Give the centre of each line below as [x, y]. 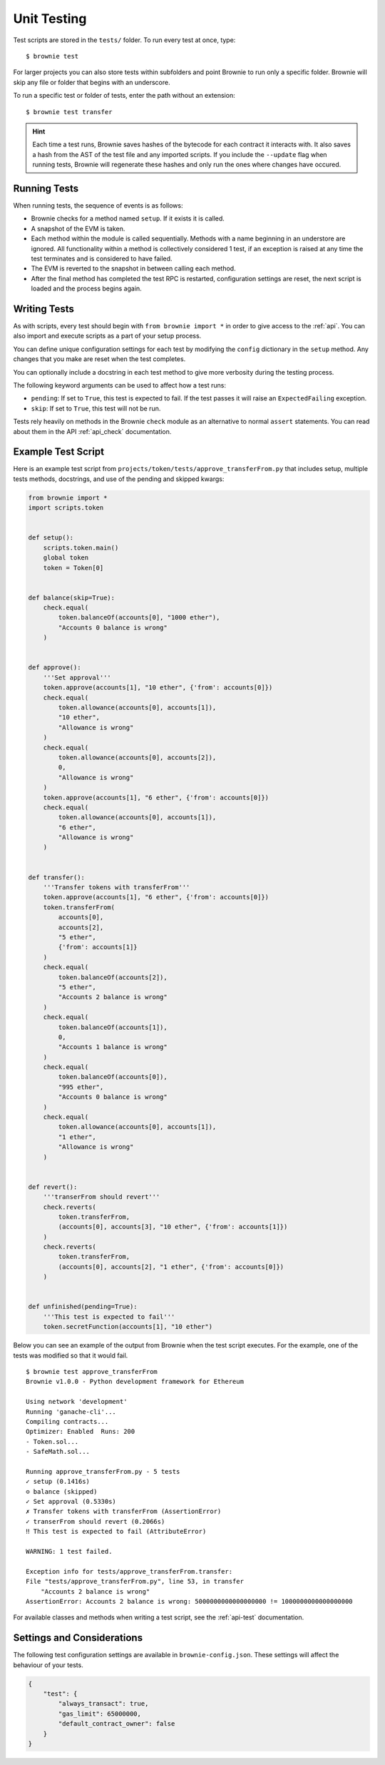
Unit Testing [50, 19]
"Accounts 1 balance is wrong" [113, 1047]
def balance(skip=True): [72, 597]
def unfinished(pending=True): [83, 1307]
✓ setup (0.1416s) [58, 1482]
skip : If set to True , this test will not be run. [96, 408]
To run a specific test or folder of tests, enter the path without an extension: [124, 96]
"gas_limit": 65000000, [100, 1714]
